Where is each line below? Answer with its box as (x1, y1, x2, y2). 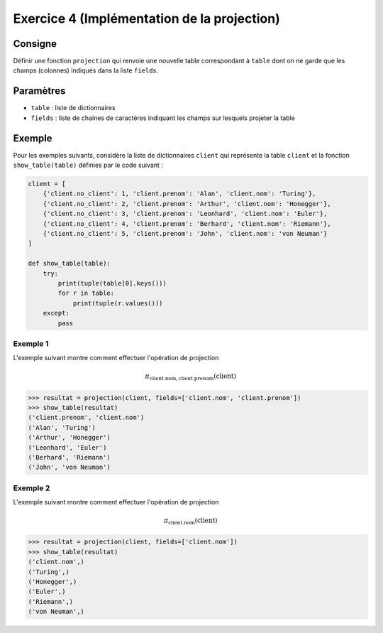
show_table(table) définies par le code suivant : (13, 161, 163, 170)
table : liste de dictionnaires (30, 104, 116, 112)
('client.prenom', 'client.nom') (28, 413, 145, 422)
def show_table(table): (28, 259, 111, 268)
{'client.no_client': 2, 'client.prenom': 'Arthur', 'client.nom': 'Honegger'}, (43, 200, 331, 207)
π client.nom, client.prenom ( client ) (145, 372, 237, 382)
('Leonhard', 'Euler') (28, 443, 107, 451)
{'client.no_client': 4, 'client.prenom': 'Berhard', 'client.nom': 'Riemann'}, (43, 220, 331, 227)
